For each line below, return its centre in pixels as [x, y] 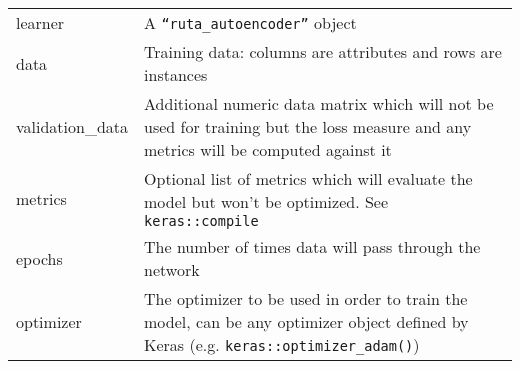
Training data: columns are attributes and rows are [323, 51]
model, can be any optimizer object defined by [306, 321]
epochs [39, 258]
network [172, 269]
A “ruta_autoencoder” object [250, 22]
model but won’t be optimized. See [266, 201]
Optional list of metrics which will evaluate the [308, 178]
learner [40, 22]
